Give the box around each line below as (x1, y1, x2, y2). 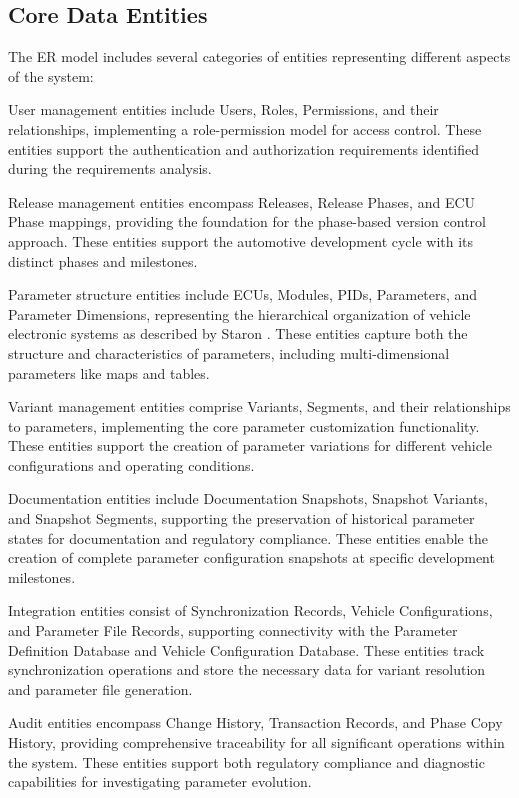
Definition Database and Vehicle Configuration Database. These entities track (8, 639, 485, 660)
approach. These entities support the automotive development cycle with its (8, 230, 474, 251)
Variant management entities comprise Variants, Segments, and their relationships (8, 396, 511, 417)
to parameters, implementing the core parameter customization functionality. (8, 415, 480, 436)
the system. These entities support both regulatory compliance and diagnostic (8, 751, 485, 772)
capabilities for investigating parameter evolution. (8, 771, 312, 792)
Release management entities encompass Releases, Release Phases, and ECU (8, 191, 476, 212)
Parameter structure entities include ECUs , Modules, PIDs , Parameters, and (8, 284, 478, 305)
